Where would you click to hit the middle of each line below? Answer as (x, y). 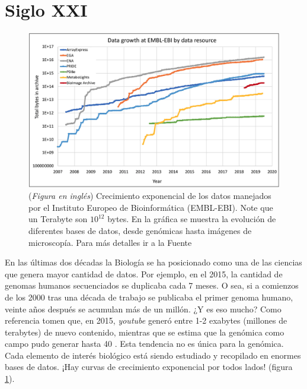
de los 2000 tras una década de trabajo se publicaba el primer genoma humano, (149, 297)
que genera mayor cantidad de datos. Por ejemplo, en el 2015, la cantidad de (144, 273)
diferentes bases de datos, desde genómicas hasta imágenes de (140, 230)
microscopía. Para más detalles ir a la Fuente (110, 242)
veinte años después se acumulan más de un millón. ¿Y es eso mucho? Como (143, 309)
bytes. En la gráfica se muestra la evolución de (192, 219)
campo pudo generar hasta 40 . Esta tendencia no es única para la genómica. (144, 344)
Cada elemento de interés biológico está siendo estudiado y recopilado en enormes (153, 355)
